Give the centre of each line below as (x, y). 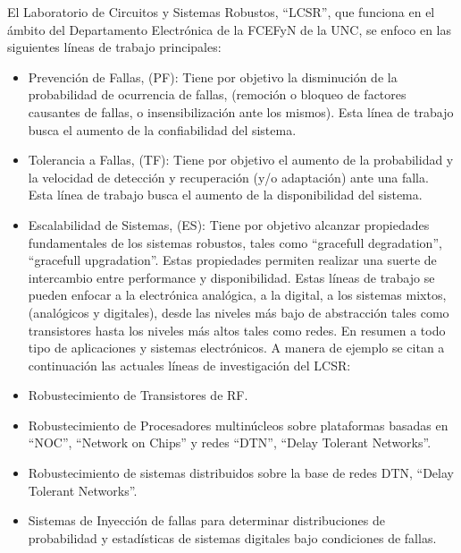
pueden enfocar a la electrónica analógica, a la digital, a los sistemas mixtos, (237, 295)
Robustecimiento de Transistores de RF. (138, 395)
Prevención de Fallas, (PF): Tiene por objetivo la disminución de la (213, 77)
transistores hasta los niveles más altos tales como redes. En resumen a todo (237, 330)
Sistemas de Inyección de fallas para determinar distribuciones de (206, 520)
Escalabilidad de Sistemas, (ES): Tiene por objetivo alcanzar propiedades (229, 224)
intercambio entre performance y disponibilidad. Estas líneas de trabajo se (231, 277)
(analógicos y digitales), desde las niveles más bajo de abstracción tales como (239, 312)
